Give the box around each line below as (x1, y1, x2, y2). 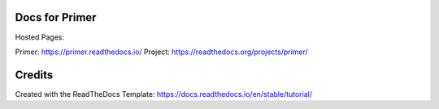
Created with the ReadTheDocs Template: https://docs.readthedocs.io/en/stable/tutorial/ (15, 89, 313, 99)
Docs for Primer (15, 10, 97, 24)
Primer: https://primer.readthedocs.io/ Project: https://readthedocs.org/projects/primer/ (15, 47, 308, 57)
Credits (15, 68, 54, 82)
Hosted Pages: (15, 32, 65, 42)
